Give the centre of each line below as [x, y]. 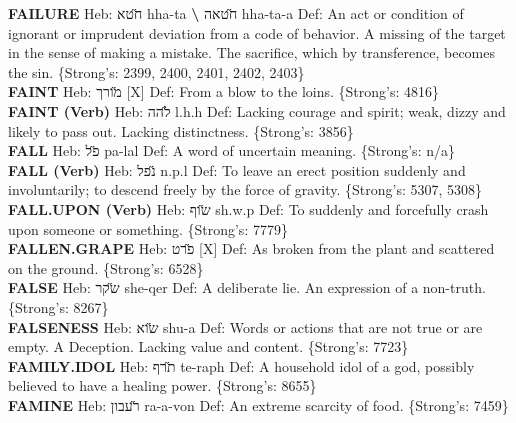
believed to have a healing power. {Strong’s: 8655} [162, 385]
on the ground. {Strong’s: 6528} [106, 267]
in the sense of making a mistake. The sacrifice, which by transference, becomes [252, 52]
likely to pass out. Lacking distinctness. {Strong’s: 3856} [181, 130]
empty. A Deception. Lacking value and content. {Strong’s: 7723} [208, 346]
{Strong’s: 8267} [58, 306]
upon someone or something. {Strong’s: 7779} [148, 228]
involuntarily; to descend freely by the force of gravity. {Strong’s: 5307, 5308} [245, 189]
